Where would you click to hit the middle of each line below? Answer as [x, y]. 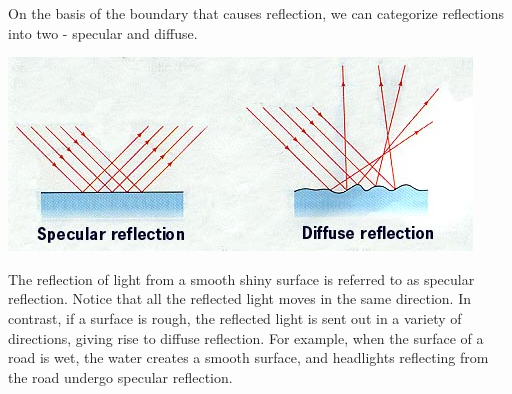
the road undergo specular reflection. [120, 376]
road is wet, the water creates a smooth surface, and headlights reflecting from [248, 357]
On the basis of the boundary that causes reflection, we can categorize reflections [256, 13]
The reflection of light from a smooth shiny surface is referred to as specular [241, 278]
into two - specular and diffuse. [103, 32]
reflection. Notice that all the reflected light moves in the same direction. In [240, 298]
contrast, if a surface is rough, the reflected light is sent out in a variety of [235, 317]
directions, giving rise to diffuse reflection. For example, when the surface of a [246, 337]
